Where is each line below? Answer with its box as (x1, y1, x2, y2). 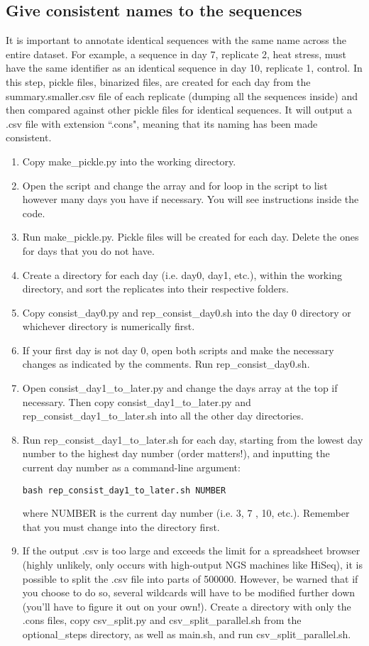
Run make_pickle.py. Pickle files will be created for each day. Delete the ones (22, 229, 359, 244)
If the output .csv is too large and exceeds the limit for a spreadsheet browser (22, 543, 360, 558)
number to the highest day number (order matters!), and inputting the (22, 446, 330, 461)
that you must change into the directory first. (22, 519, 220, 534)
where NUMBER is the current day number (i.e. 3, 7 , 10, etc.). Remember (22, 505, 350, 520)
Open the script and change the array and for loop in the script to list (22, 177, 328, 192)
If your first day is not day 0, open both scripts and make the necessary (22, 342, 334, 357)
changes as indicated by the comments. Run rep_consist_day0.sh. (22, 356, 310, 371)
